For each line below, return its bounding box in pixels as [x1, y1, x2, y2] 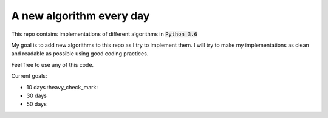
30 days [26, 92, 47, 99]
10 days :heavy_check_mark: [26, 83, 98, 91]
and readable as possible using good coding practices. [11, 50, 149, 57]
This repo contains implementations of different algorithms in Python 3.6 [11, 30, 197, 38]
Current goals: [11, 72, 47, 80]
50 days [26, 100, 47, 108]
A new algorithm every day [11, 9, 150, 23]
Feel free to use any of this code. [11, 61, 94, 68]
